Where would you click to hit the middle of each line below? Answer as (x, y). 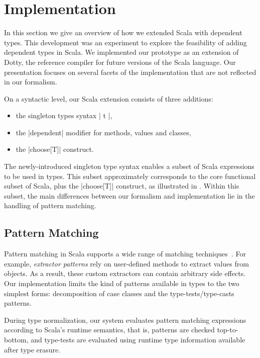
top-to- (228, 330)
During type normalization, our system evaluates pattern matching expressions (125, 320)
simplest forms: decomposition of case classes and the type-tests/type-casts (119, 293)
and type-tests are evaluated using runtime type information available (138, 339)
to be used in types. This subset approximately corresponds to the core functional (130, 176)
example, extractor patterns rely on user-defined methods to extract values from (126, 263)
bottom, (16, 339)
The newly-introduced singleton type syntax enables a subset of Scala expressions (129, 166)
